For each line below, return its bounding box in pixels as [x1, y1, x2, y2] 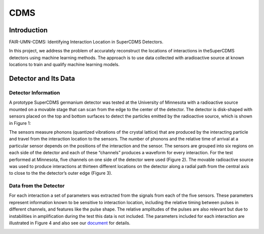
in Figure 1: [9, 120, 31, 126]
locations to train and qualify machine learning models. [9, 62, 120, 68]
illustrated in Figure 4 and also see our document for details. [9, 220, 131, 226]
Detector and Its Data [9, 74, 75, 83]
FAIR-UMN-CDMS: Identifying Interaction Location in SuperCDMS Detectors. [9, 39, 164, 45]
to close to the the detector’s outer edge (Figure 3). [9, 170, 112, 176]
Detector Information [9, 90, 60, 96]
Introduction [9, 26, 48, 34]
